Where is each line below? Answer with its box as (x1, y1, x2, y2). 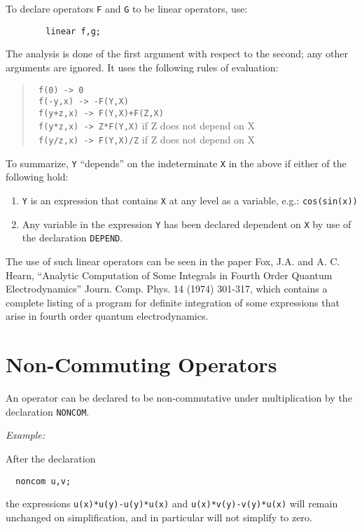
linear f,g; (46, 26, 102, 36)
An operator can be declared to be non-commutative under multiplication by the (6, 390, 352, 405)
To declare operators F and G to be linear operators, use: (6, 1, 248, 15)
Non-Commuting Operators (6, 350, 277, 379)
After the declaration (6, 451, 96, 465)
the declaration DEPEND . (22, 230, 123, 245)
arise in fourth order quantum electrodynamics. (6, 309, 209, 323)
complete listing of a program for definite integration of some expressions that (6, 295, 340, 309)
